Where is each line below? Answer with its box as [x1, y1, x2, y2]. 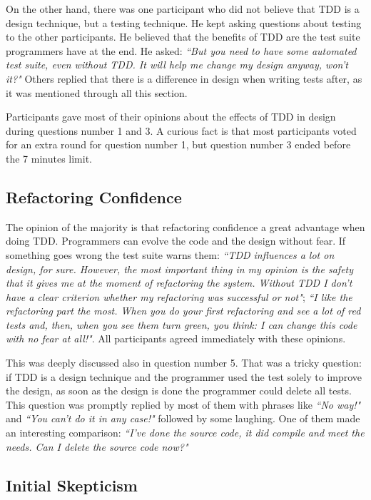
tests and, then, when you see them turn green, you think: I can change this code [6, 317, 357, 332]
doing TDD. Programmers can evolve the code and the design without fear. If [6, 233, 346, 248]
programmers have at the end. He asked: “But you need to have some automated [6, 43, 357, 58]
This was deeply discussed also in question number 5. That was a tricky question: [6, 355, 362, 370]
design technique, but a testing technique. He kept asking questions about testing [6, 15, 362, 30]
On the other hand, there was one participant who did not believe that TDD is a [6, 1, 360, 16]
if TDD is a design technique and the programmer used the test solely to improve [6, 369, 362, 384]
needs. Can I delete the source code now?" [6, 439, 188, 454]
